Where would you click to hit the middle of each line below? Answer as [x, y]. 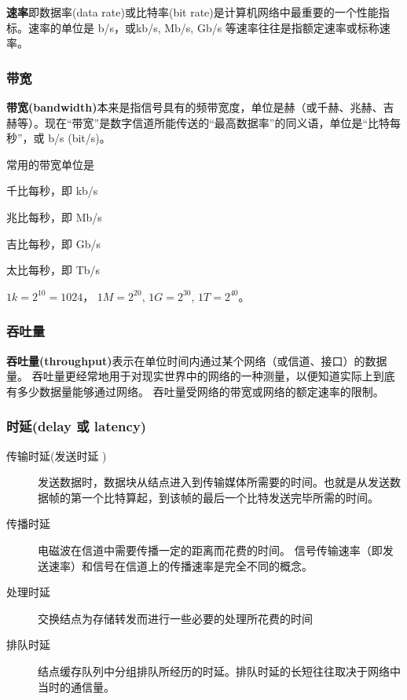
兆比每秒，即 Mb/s [54, 216]
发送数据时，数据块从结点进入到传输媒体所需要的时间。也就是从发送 [214, 482]
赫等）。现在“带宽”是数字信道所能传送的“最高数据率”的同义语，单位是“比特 [198, 122]
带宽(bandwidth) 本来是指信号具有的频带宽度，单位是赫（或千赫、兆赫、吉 [200, 107]
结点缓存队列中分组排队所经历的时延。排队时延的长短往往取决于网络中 [219, 671]
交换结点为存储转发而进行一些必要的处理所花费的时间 [175, 618]
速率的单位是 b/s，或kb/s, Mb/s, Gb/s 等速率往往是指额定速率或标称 [203, 27]
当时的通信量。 [76, 686]
